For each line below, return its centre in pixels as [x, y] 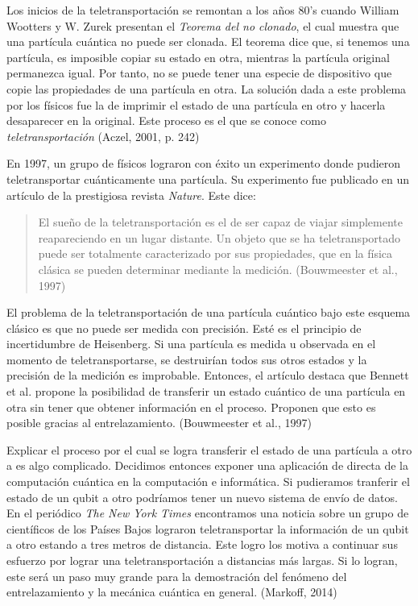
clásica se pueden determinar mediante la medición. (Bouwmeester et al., [218, 269]
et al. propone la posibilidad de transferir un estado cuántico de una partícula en [206, 391]
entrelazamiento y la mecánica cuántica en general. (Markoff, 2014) [172, 592]
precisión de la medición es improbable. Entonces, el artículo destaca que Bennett [208, 375]
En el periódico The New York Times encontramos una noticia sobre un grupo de [208, 513]
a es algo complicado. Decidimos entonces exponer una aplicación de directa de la [208, 465]
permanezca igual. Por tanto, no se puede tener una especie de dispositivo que [199, 73]
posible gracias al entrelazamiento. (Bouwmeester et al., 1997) [159, 423]
